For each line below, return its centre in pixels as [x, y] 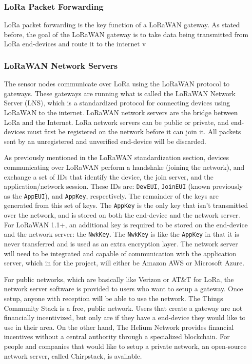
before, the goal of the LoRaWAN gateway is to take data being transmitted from [126, 34]
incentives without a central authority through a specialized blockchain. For [117, 336]
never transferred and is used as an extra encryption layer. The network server [121, 243]
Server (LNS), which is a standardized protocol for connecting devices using [117, 103]
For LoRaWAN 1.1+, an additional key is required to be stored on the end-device [126, 224]
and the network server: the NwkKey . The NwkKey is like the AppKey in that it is [122, 234]
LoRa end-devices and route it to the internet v [75, 44]
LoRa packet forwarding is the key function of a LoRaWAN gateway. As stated [122, 25]
